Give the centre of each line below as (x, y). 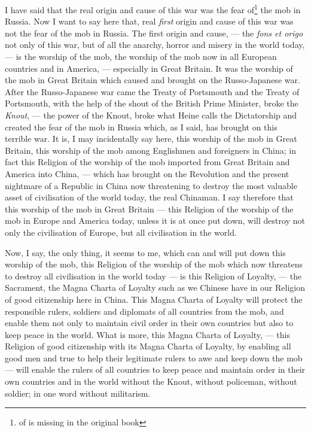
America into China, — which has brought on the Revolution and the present (147, 173)
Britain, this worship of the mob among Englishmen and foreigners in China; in (151, 150)
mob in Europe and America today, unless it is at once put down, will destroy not (155, 220)
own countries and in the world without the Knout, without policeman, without (151, 381)
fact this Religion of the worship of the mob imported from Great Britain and (147, 162)
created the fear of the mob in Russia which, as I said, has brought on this (141, 127)
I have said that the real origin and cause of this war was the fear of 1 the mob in (153, 9)
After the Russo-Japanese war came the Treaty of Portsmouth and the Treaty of (152, 91)
